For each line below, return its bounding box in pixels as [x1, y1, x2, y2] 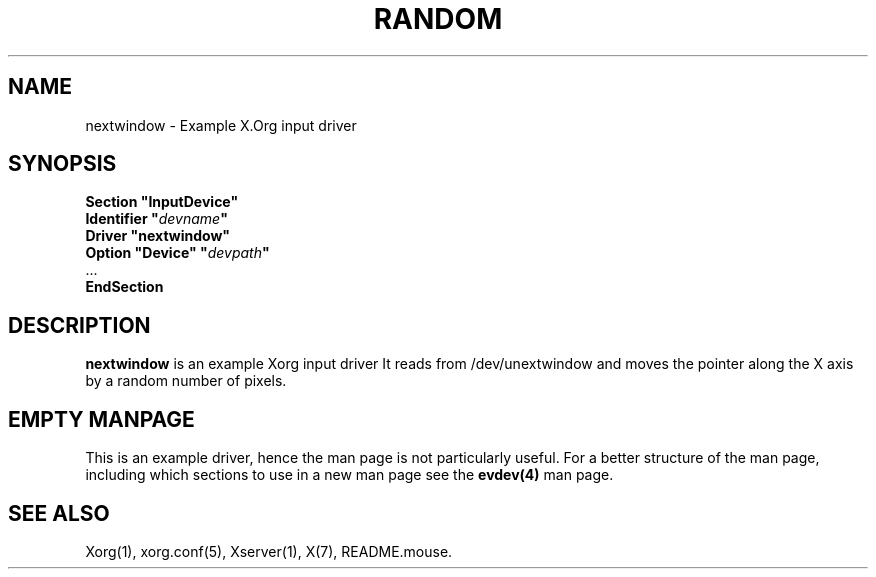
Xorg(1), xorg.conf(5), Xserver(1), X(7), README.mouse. [85, 542, 453, 560]
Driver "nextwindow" [85, 227, 231, 245]
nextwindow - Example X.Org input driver [85, 116, 357, 134]
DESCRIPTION [8, 312, 151, 338]
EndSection [85, 278, 164, 296]
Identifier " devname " [85, 210, 228, 228]
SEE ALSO [8, 500, 110, 526]
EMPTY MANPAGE [8, 406, 195, 432]
